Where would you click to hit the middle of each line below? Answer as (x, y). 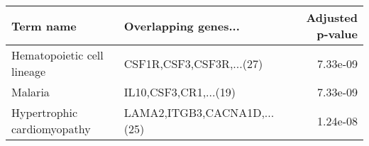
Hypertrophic (45, 112)
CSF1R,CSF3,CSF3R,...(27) (193, 63)
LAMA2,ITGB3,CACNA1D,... (199, 112)
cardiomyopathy (51, 129)
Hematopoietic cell (57, 55)
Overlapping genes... (182, 26)
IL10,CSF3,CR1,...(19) (180, 92)
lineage (29, 71)
